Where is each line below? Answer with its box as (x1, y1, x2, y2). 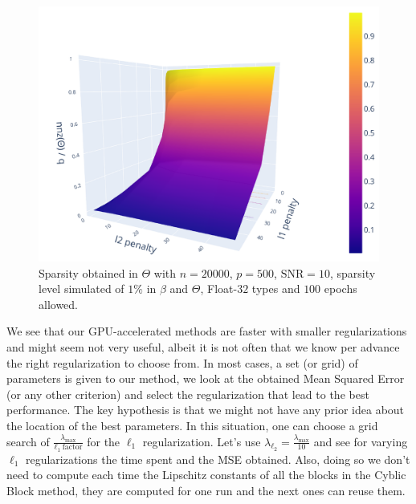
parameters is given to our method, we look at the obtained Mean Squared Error (6, 370, 405, 387)
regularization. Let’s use (142, 433, 261, 449)
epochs (324, 280, 357, 297)
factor (62, 443, 83, 452)
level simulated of (39, 280, 124, 297)
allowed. (39, 295, 78, 312)
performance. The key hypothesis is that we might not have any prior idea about (6, 401, 405, 418)
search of (6, 433, 50, 449)
